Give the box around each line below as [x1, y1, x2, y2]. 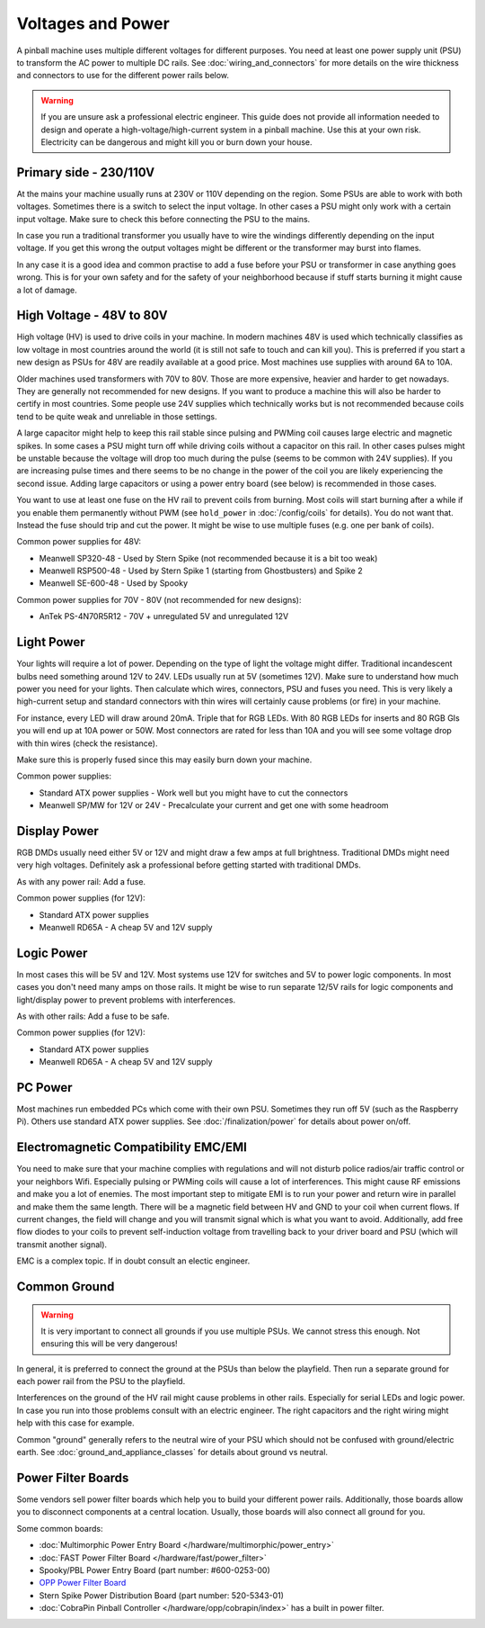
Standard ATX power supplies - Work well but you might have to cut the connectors [39, 787, 348, 798]
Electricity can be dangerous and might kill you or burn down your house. [40, 136, 313, 148]
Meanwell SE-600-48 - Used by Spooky [39, 578, 189, 589]
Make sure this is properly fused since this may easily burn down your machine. [16, 754, 313, 765]
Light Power [16, 634, 85, 650]
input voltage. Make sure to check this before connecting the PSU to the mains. [16, 213, 311, 224]
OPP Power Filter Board [39, 1578, 127, 1588]
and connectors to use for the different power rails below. [16, 70, 229, 81]
